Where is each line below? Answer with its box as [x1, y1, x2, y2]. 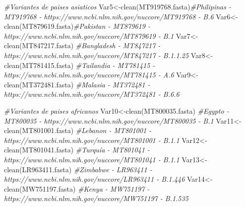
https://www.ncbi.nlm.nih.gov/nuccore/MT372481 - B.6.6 [4, 89, 180, 99]
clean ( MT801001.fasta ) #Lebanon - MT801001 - [4, 125, 152, 136]
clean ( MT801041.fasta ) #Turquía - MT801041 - [4, 144, 150, 155]
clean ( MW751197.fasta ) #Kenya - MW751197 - [4, 183, 150, 194]
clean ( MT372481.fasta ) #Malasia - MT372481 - [4, 79, 150, 89]
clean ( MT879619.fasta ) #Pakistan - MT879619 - [4, 21, 150, 31]
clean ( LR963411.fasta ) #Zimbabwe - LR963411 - [4, 164, 152, 174]
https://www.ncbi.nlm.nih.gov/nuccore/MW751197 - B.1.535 [4, 193, 188, 204]
